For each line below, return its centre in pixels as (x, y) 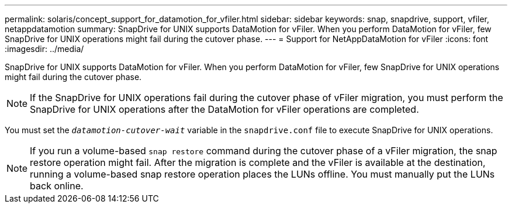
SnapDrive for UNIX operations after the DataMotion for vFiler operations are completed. (224, 109)
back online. (57, 186)
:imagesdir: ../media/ (44, 49)
